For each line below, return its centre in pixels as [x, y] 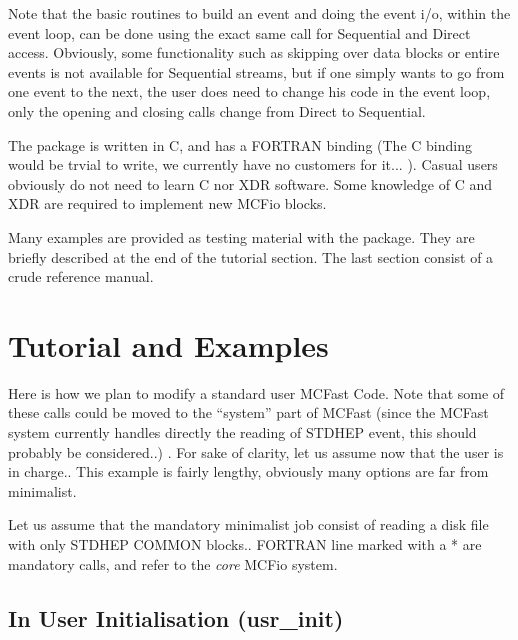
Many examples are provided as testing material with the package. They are [241, 236]
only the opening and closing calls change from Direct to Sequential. [217, 110]
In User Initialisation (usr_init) [176, 617]
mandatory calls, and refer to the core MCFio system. [173, 563]
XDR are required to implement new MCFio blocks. [167, 203]
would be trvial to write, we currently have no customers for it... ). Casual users [253, 164]
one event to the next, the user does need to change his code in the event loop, [249, 91]
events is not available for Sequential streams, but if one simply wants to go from [256, 71]
